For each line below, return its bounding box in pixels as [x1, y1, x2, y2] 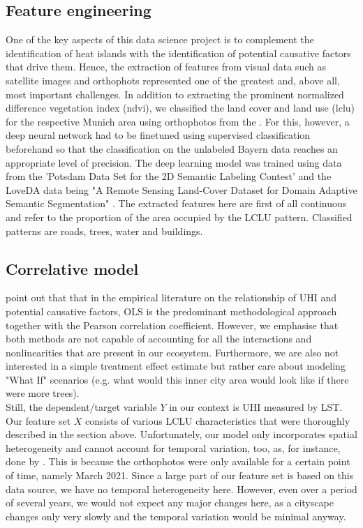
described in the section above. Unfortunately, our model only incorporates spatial [6, 427, 357, 442]
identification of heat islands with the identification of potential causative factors [6, 45, 351, 60]
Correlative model [6, 257, 139, 279]
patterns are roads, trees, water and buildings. [6, 223, 203, 238]
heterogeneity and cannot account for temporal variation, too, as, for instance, [6, 440, 341, 455]
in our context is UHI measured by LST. [169, 400, 343, 414]
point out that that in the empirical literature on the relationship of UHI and [6, 290, 336, 305]
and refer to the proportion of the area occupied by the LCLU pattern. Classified [6, 209, 353, 224]
